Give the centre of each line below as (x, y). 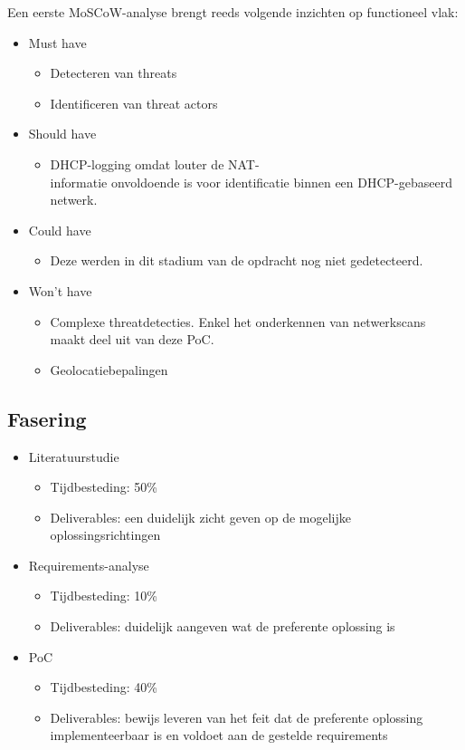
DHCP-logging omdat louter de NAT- (155, 163)
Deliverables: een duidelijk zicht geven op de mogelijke (200, 517)
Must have (57, 42)
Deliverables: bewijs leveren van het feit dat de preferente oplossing (237, 717)
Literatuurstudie (74, 456)
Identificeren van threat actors (134, 103)
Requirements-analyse (89, 565)
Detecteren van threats (114, 73)
